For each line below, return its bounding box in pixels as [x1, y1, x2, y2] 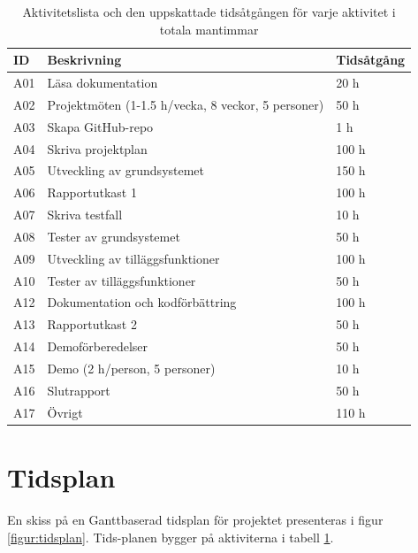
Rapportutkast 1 [47, 183, 137, 202]
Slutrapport [47, 380, 110, 399]
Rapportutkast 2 [47, 315, 137, 334]
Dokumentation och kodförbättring [47, 293, 237, 311]
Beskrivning [47, 50, 122, 69]
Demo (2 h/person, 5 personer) [47, 359, 216, 377]
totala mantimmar [159, 19, 259, 38]
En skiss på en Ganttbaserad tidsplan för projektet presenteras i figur [7, 510, 384, 528]
